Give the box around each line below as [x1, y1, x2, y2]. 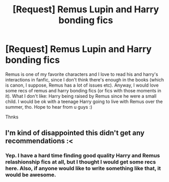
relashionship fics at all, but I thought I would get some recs [5, 158, 156, 166]
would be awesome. [5, 171, 56, 178]
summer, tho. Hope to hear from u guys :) [5, 104, 93, 110]
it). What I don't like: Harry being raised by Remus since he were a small [5, 93, 157, 99]
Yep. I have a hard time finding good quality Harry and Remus [5, 152, 160, 159]
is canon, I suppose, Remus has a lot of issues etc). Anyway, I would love [5, 82, 159, 88]
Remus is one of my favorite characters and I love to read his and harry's [5, 71, 158, 77]
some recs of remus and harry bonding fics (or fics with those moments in [5, 87, 162, 93]
